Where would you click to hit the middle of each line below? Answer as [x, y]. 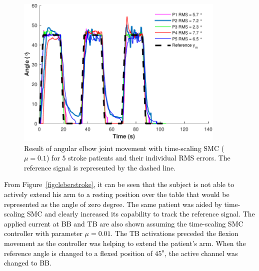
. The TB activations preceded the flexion [174, 233]
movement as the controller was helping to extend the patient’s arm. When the [125, 243]
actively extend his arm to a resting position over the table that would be [117, 194]
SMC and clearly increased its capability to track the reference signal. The [141, 214]
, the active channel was [201, 253]
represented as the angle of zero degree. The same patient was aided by [113, 204]
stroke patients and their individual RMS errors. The [149, 158]
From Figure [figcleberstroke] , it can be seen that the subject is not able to [119, 184]
